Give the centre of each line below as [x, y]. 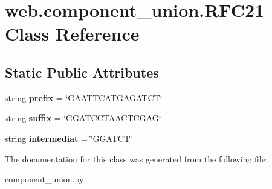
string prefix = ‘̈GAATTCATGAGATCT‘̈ [84, 97]
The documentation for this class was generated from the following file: [136, 158]
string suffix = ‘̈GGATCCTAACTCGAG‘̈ [83, 118]
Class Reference [72, 34]
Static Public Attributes [82, 72]
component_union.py [44, 179]
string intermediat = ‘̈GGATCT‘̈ [69, 138]
